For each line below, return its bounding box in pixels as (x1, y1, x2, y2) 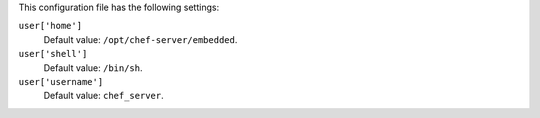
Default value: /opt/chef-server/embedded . (43, 33, 238, 45)
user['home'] (18, 20, 83, 32)
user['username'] (18, 76, 104, 87)
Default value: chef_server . (43, 90, 164, 102)
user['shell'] (18, 48, 88, 60)
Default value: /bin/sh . (43, 61, 144, 74)
